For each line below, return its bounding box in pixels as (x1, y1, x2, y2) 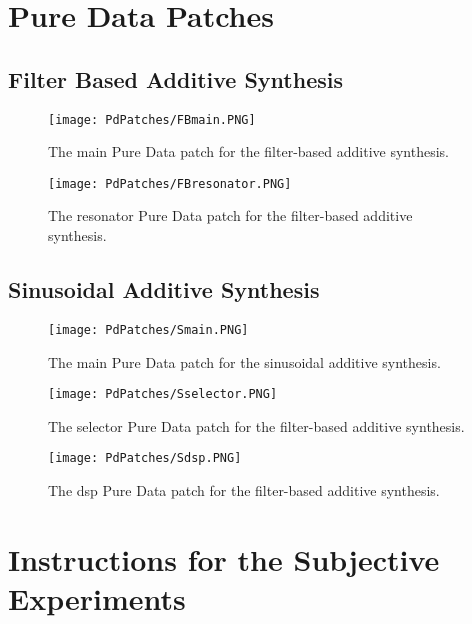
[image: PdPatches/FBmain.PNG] (48, 112, 256, 127)
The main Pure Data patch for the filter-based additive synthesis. (48, 141, 449, 162)
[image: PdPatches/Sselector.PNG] (48, 387, 278, 402)
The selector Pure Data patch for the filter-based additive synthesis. (48, 415, 465, 436)
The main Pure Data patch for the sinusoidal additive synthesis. (48, 351, 441, 372)
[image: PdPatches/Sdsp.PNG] (48, 451, 242, 466)
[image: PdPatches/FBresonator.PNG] (48, 176, 292, 191)
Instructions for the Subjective (8, 538, 440, 579)
